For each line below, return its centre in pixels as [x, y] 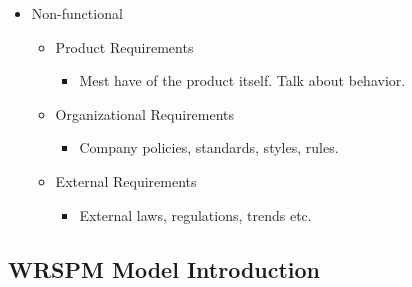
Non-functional [77, 13]
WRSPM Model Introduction [164, 268]
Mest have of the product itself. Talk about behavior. [242, 80]
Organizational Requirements [145, 113]
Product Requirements [124, 46]
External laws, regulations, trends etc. [195, 214]
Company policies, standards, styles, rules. [209, 147]
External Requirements [126, 180]
